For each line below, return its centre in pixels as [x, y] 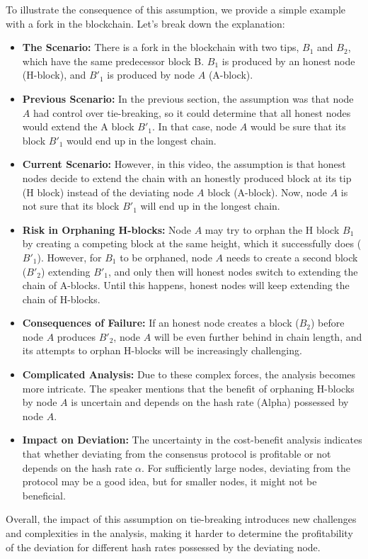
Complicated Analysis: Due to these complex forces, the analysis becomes [189, 374]
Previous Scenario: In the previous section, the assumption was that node [188, 98]
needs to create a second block [292, 257]
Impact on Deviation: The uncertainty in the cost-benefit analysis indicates [192, 440]
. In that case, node [195, 126]
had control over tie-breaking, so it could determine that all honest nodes [192, 112]
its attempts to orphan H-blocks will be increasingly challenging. [162, 350]
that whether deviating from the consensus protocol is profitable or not [177, 454]
